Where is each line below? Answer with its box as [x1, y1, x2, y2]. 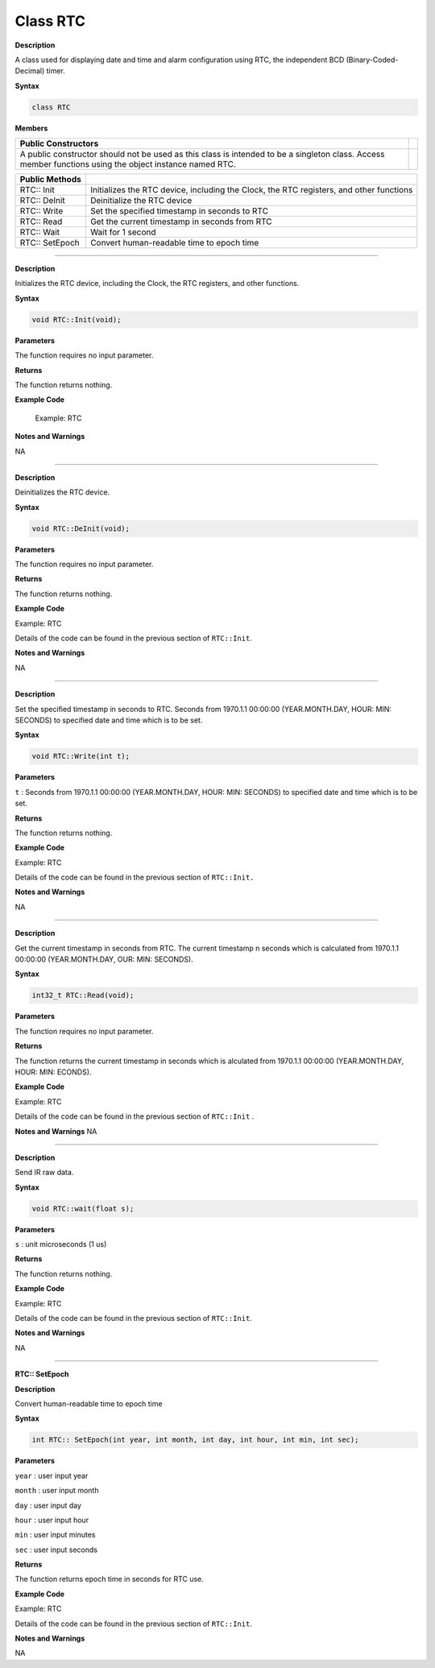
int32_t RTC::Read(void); [31, 991, 135, 1000]
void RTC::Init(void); [31, 315, 122, 324]
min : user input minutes [14, 1530, 96, 1540]
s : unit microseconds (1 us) [14, 1240, 107, 1249]
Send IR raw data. [14, 1168, 74, 1178]
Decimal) [14, 66, 45, 76]
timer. [46, 66, 66, 76]
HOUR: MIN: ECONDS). [14, 1067, 92, 1077]
